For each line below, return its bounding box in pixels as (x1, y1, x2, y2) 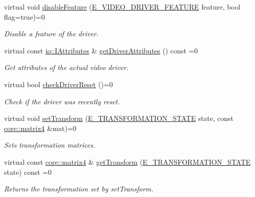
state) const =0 (4, 166, 52, 177)
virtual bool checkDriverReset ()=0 (4, 79, 113, 89)
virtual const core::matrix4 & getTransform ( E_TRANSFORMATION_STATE (4, 156, 251, 167)
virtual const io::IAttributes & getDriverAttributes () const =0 (4, 45, 198, 55)
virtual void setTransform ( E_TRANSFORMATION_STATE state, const (4, 113, 234, 123)
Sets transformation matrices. (4, 140, 95, 150)
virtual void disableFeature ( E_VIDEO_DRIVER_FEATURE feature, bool (4, 2, 240, 12)
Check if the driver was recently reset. (4, 96, 120, 106)
